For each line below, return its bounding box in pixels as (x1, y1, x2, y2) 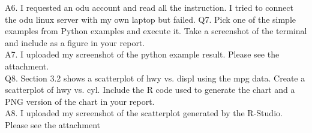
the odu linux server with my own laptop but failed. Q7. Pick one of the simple (5, 13, 296, 25)
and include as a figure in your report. (5, 36, 145, 49)
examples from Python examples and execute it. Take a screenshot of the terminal (5, 25, 307, 37)
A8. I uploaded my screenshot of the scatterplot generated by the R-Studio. (5, 107, 283, 119)
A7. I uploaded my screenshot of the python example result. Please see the (5, 48, 280, 61)
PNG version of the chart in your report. (5, 95, 155, 107)
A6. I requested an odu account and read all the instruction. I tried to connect (5, 1, 293, 13)
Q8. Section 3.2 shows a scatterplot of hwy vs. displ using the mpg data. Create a (5, 71, 305, 84)
